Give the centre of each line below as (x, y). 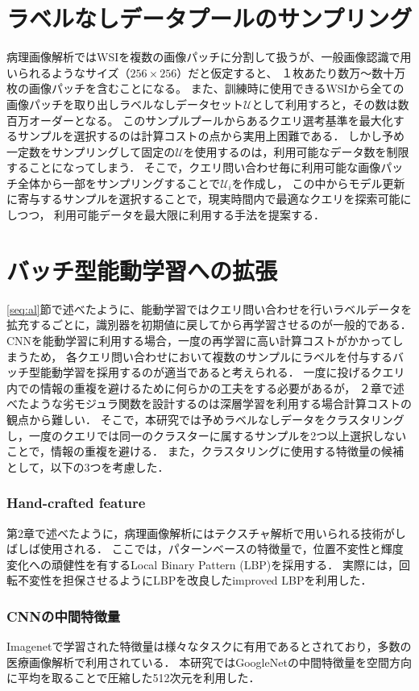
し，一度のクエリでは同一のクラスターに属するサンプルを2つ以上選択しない (207, 435)
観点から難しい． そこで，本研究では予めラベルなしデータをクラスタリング (205, 419)
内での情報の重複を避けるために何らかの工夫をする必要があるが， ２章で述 (205, 387)
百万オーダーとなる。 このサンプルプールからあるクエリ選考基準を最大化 (200, 120)
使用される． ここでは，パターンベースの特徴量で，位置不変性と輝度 (222, 549)
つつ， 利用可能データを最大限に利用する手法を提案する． (171, 215)
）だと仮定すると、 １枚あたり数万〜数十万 (291, 72)
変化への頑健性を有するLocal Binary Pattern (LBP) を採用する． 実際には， (203, 564)
